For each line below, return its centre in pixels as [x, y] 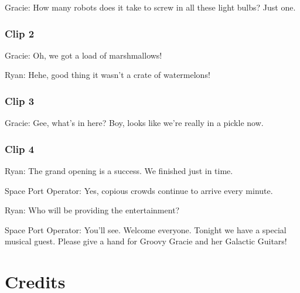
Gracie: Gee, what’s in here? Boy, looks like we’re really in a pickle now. [134, 123]
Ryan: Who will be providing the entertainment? [92, 210]
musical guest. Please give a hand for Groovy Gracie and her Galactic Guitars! [146, 241]
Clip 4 [20, 149]
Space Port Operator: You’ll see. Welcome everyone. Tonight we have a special [146, 229]
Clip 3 [20, 100]
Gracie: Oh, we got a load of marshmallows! [83, 55]
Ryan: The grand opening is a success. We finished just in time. [119, 171]
